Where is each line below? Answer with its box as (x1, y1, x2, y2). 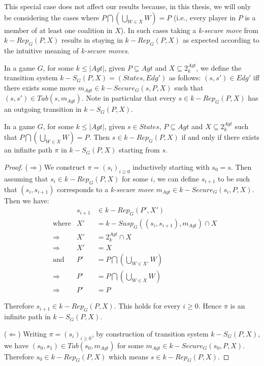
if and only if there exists (181, 132, 259, 142)
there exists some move (4, 82, 76, 93)
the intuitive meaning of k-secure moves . (4, 45, 129, 55)
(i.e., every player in (173, 12, 236, 22)
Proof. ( (4, 162, 28, 172)
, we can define (153, 173, 200, 184)
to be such (218, 173, 250, 184)
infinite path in (4, 311, 51, 322)
